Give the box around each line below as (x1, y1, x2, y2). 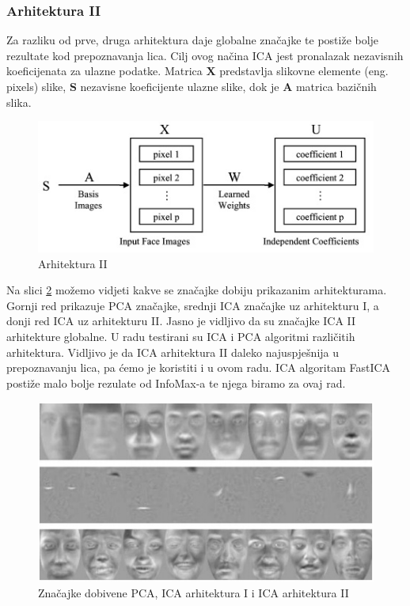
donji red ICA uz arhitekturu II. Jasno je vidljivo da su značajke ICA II (6, 312, 356, 329)
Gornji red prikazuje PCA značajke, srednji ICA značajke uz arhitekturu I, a (6, 297, 379, 313)
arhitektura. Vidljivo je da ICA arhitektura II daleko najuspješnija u (6, 343, 339, 360)
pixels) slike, (6, 78, 66, 94)
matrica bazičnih (295, 78, 377, 94)
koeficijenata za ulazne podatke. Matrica (6, 62, 203, 79)
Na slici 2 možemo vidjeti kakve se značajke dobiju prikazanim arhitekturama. (6, 282, 387, 298)
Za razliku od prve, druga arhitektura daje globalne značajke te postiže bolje (6, 32, 379, 48)
